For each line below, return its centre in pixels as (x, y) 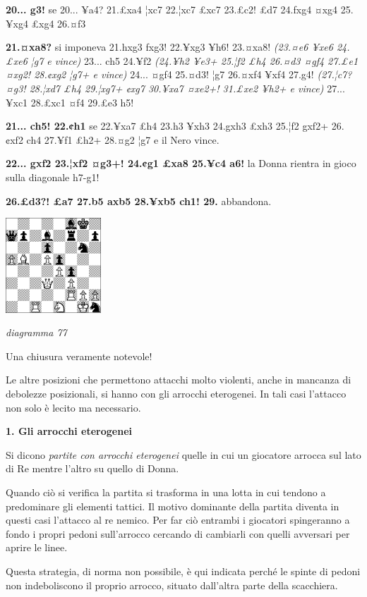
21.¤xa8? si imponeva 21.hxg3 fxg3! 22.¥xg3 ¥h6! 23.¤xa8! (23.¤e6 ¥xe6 (169, 47)
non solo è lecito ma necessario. (73, 407)
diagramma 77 (36, 332)
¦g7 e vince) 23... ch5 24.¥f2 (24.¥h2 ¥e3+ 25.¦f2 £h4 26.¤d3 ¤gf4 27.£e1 (194, 60)
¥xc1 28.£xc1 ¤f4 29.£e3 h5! (70, 102)
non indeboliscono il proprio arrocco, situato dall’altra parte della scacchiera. (172, 585)
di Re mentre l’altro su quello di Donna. (92, 468)
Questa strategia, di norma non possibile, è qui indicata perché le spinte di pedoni (183, 571)
